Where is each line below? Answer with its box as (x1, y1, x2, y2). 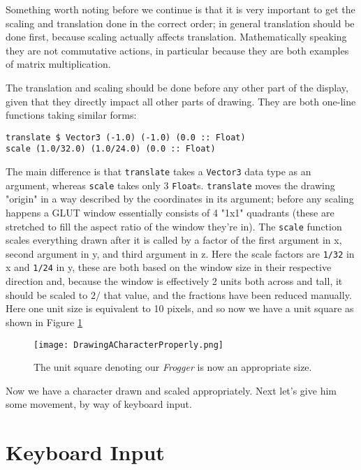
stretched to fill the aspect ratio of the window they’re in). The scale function (6, 219, 342, 233)
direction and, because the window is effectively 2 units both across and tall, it (6, 274, 343, 288)
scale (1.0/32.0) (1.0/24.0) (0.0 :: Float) (6, 144, 216, 154)
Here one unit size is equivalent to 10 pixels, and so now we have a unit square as (6, 301, 354, 316)
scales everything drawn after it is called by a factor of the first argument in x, (6, 233, 342, 247)
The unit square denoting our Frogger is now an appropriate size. (34, 360, 312, 374)
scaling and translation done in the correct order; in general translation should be (6, 15, 355, 30)
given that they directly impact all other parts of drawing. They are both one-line (6, 94, 356, 108)
